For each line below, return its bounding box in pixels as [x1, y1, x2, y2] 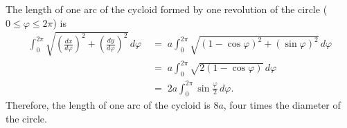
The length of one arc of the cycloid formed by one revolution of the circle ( [6, 2, 328, 16]
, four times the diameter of [223, 98, 341, 112]
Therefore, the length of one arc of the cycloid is [6, 98, 211, 112]
